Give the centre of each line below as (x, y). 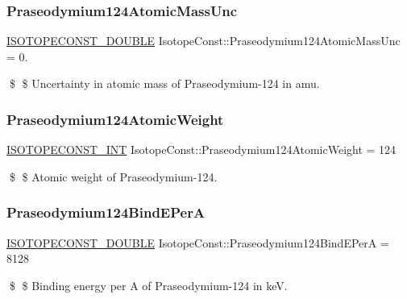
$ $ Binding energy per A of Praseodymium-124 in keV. (148, 285)
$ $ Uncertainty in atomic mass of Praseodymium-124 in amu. (164, 83)
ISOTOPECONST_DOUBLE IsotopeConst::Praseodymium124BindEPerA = (198, 242)
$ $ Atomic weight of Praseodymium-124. (113, 176)
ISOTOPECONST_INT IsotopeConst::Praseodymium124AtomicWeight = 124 (201, 149)
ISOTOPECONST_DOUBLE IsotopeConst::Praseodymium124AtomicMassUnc (203, 41)
